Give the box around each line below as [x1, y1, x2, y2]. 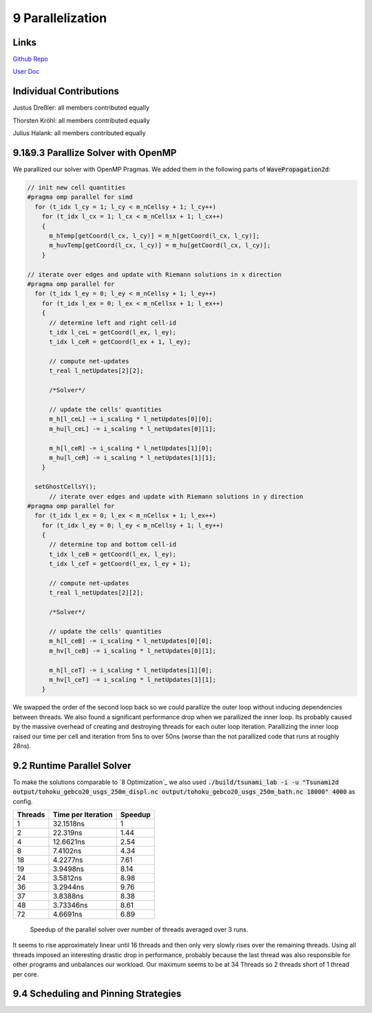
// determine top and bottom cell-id [49, 541, 177, 548]
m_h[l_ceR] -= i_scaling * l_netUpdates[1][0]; [49, 444, 213, 452]
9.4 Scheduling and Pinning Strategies [12, 988, 182, 1000]
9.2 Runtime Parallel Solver [12, 759, 132, 772]
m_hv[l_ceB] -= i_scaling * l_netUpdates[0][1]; [49, 647, 216, 654]
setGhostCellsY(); [34, 483, 96, 491]
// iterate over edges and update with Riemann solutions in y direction [49, 492, 304, 500]
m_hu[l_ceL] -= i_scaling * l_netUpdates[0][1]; [49, 425, 216, 432]
